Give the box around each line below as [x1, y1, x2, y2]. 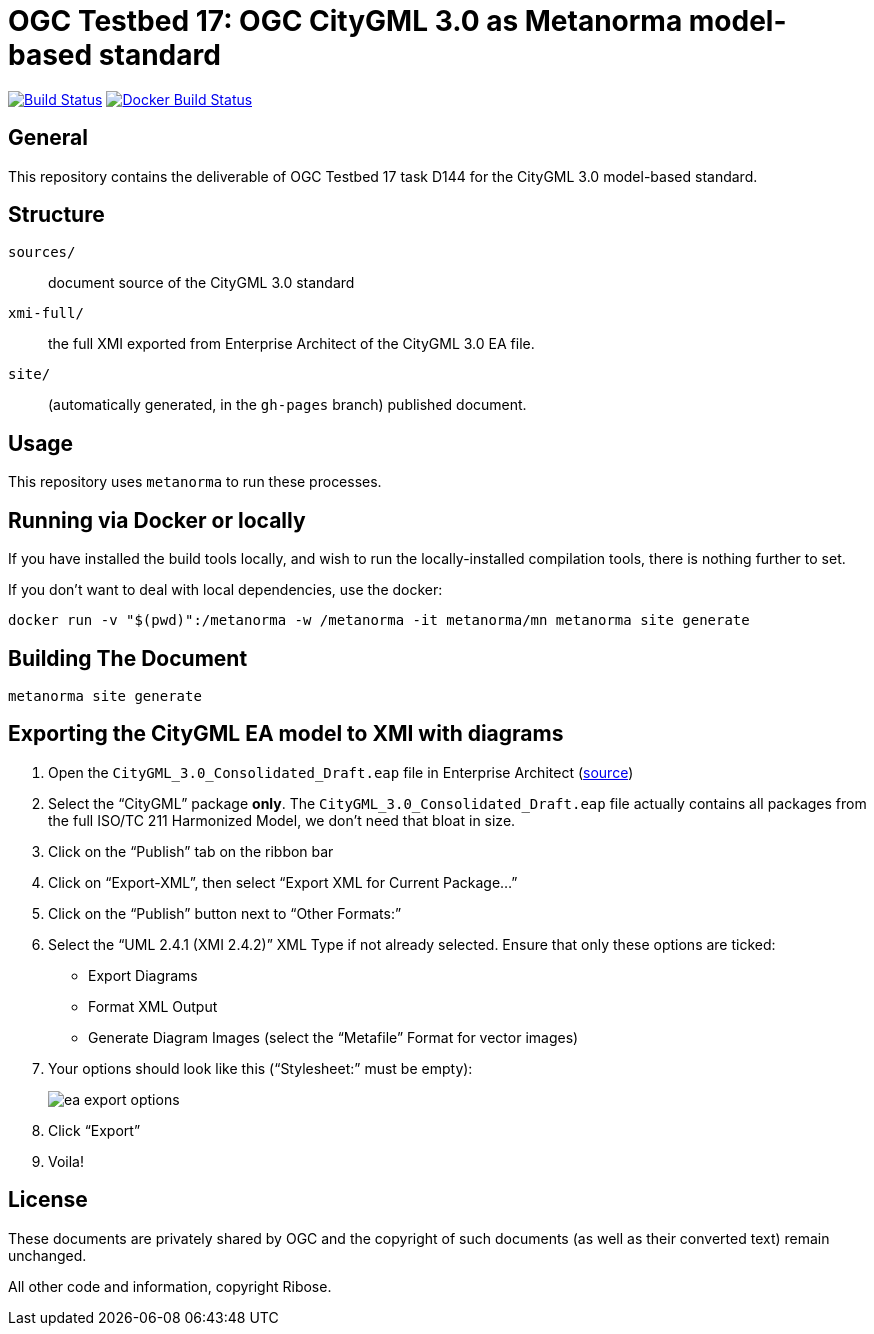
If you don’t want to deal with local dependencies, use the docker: [8, 581, 443, 599]
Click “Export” [48, 1121, 141, 1139]
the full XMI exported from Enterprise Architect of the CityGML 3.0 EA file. [48, 335, 535, 353]
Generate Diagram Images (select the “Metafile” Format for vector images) [88, 1028, 579, 1046]
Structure [8, 202, 105, 228]
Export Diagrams [88, 966, 198, 984]
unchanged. [8, 1246, 87, 1264]
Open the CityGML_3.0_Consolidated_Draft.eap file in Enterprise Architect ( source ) [48, 763, 634, 781]
